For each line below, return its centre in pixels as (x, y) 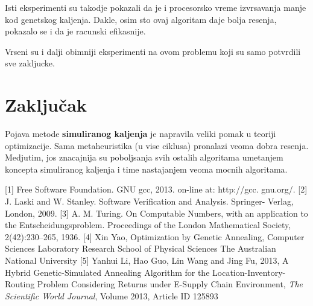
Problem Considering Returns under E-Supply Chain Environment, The (170, 284)
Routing (20, 284)
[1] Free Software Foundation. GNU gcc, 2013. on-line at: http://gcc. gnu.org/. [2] (156, 189)
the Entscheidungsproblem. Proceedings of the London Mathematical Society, (148, 225)
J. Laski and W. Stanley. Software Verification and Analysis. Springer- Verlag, (149, 201)
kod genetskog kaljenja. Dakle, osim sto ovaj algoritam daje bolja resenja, (141, 19)
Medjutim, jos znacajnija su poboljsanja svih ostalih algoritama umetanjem (144, 157)
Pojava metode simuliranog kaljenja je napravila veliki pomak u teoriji (141, 134)
